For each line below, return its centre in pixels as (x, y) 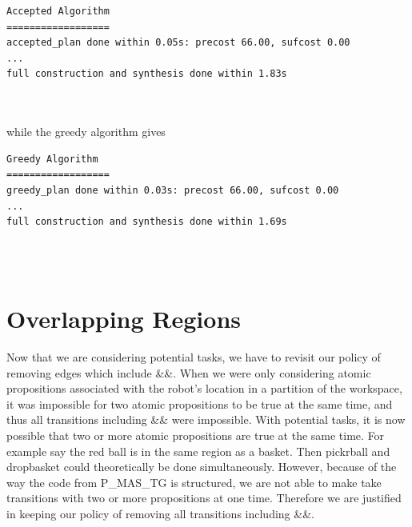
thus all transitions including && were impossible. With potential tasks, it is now (206, 419)
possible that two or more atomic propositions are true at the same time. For (196, 435)
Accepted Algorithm (58, 11)
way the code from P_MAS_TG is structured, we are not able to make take (194, 482)
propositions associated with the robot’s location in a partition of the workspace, (204, 388)
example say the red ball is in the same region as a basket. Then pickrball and (198, 451)
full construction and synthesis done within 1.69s (147, 222)
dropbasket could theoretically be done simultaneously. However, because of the (202, 467)
